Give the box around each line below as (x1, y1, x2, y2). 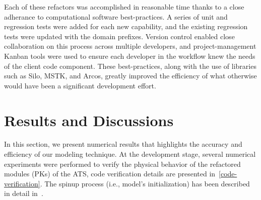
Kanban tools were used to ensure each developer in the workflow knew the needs (4, 50, 255, 61)
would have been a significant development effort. (4, 80, 156, 90)
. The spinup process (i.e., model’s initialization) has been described (40, 178, 250, 188)
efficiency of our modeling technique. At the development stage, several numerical (4, 149, 256, 159)
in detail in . (4, 188, 43, 198)
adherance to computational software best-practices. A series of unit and (4, 11, 228, 22)
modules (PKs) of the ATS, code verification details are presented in (4, 168, 216, 179)
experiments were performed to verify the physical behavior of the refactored (4, 158, 241, 169)
